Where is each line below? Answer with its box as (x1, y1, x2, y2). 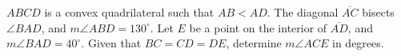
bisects (362, 4, 395, 20)
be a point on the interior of (189, 19, 327, 35)
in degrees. (332, 35, 384, 51)
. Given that (81, 35, 142, 51)
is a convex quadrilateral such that (44, 4, 215, 20)
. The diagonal (267, 4, 339, 20)
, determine (226, 35, 282, 51)
